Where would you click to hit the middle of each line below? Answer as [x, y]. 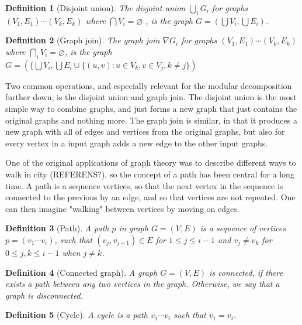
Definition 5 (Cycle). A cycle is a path [77, 315]
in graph [133, 228]
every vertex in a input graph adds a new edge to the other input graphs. [137, 143]
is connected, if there [246, 272]
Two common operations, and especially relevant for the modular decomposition [149, 85]
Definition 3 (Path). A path [57, 228]
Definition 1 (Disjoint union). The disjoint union [96, 8]
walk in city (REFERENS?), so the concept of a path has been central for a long [150, 174]
